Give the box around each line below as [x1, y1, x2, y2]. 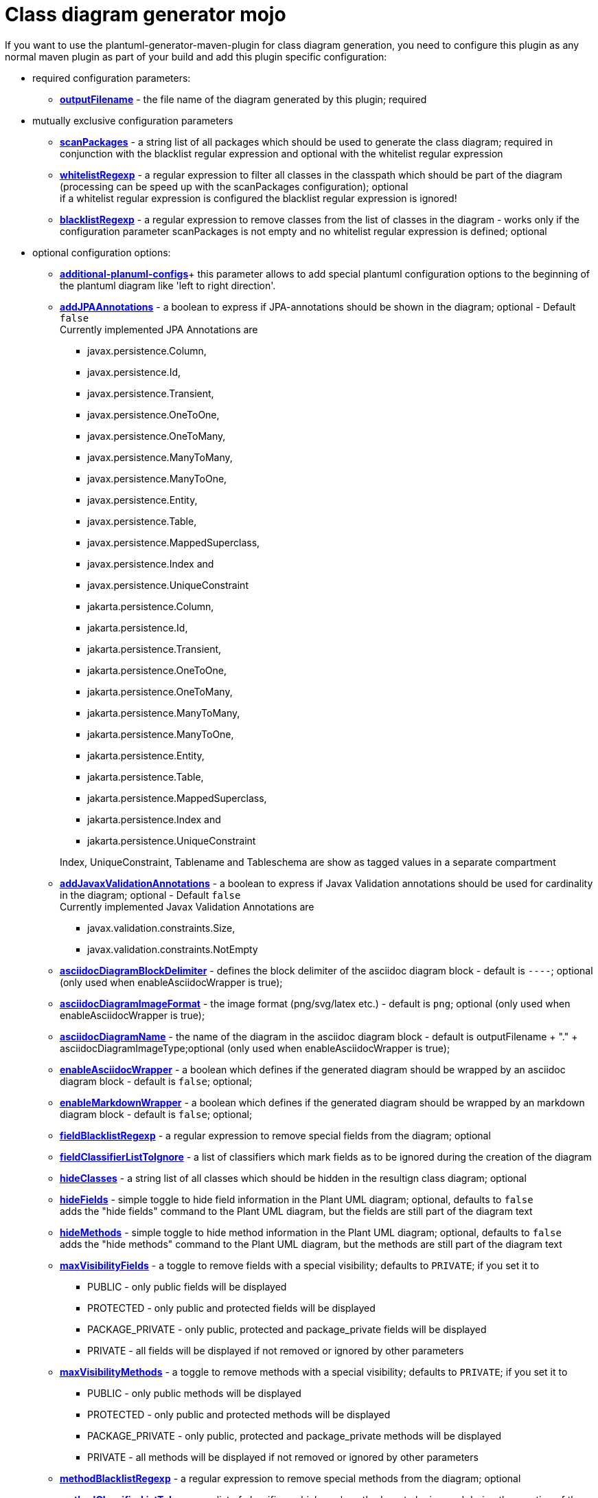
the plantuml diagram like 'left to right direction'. [60, 279, 276, 291]
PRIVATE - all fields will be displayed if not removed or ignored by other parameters [87, 1344, 464, 1356]
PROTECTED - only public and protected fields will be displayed [87, 1301, 376, 1314]
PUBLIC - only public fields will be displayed [87, 1280, 287, 1293]
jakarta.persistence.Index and [87, 813, 221, 825]
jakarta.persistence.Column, [87, 600, 214, 612]
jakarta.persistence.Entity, [87, 749, 205, 761]
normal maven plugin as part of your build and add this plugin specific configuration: [5, 50, 387, 63]
